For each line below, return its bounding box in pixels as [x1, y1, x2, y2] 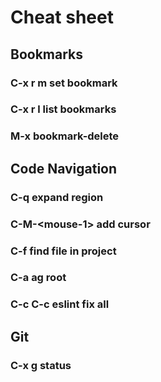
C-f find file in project [10, 244, 117, 258]
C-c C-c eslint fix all [10, 297, 110, 311]
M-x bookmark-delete [10, 129, 120, 143]
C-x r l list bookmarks [10, 102, 117, 116]
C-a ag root [10, 271, 67, 285]
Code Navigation [10, 160, 118, 177]
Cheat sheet [10, 6, 114, 29]
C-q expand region [10, 190, 104, 204]
